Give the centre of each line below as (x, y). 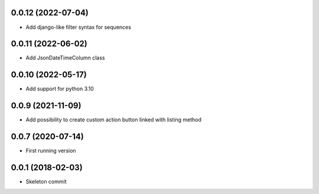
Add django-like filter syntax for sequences (78, 27)
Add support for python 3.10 (60, 89)
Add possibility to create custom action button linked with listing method (114, 120)
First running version (51, 151)
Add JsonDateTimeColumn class (65, 58)
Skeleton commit (46, 182)
